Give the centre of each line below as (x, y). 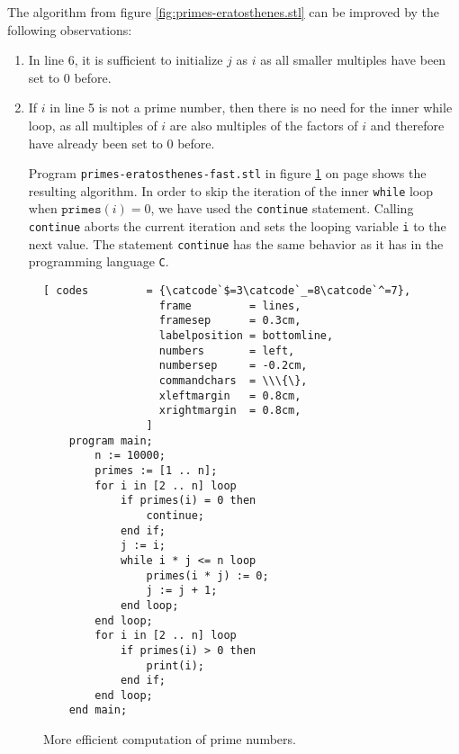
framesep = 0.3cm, (230, 321)
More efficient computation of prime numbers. (170, 739)
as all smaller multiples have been (353, 60)
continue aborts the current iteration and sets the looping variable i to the (237, 226)
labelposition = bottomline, (246, 336)
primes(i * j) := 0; (207, 575)
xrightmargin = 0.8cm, (230, 411)
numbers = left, (227, 350)
